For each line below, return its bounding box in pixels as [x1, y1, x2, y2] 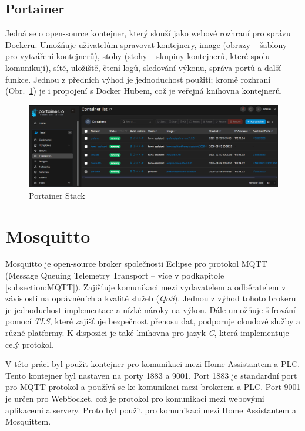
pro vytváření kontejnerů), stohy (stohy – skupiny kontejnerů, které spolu [5, 50, 270, 62]
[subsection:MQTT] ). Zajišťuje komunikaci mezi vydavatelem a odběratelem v [5, 280, 286, 293]
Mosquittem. [5, 415, 51, 427]
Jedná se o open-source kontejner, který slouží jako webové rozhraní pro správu [5, 27, 291, 39]
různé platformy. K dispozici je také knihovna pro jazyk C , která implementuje [5, 327, 289, 338]
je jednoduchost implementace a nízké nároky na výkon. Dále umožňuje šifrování [5, 303, 296, 315]
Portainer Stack [29, 189, 85, 201]
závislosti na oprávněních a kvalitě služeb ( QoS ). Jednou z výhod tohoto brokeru [5, 292, 296, 304]
